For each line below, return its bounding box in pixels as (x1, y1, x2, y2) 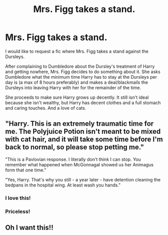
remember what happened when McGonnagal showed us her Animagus (5, 161, 154, 167)
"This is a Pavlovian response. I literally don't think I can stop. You (5, 156, 141, 162)
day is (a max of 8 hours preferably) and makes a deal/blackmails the (5, 79, 148, 85)
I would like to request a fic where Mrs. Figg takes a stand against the (5, 48, 149, 54)
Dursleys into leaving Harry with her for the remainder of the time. (5, 84, 141, 91)
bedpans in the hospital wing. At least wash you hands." (5, 182, 121, 188)
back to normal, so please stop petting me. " (5, 143, 144, 151)
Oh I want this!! (5, 223, 54, 231)
